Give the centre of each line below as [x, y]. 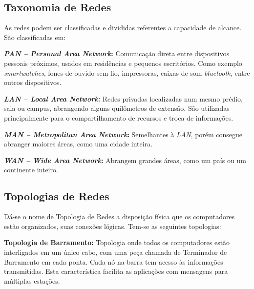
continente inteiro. [31, 170]
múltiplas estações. [32, 280]
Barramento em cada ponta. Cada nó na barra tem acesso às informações [114, 261]
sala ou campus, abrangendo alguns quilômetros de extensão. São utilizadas [117, 108]
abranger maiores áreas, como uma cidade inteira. [78, 144]
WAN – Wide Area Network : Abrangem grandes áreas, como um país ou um [125, 160]
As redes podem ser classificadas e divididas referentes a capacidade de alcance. [123, 28]
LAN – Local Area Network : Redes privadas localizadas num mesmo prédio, [123, 98]
